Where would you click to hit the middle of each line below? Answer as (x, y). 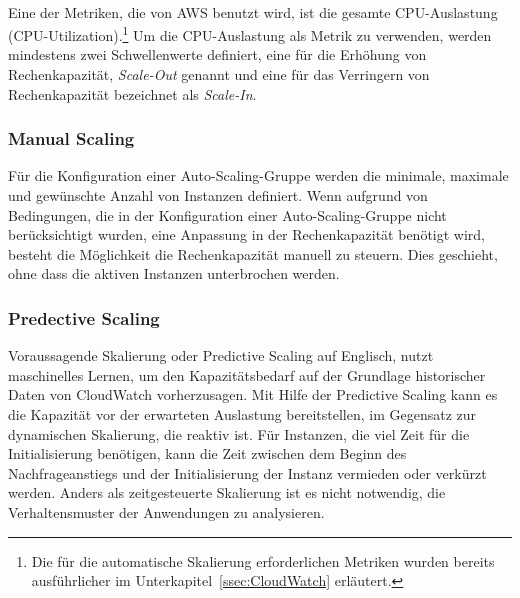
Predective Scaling (84, 317)
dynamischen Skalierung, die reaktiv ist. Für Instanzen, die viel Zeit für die (239, 433)
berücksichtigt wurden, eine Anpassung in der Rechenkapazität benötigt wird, (247, 234)
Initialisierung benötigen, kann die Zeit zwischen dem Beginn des (207, 453)
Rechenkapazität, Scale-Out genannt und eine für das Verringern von (219, 74)
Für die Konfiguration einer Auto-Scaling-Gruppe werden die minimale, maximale (258, 175)
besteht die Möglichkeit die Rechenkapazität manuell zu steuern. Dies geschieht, (253, 253)
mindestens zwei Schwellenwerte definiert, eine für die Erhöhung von (217, 54)
